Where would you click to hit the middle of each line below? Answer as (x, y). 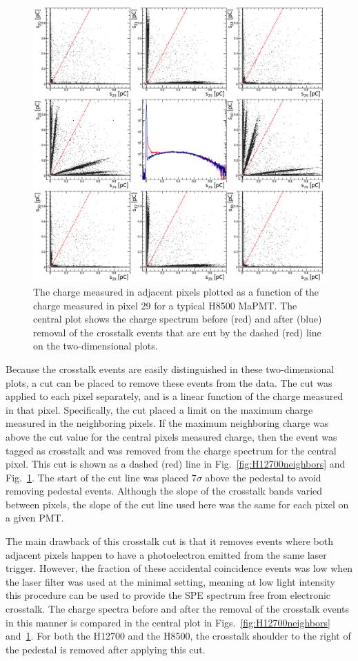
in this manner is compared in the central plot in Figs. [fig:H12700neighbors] (168, 622)
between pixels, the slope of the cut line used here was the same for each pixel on (177, 504)
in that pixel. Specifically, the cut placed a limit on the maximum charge (159, 409)
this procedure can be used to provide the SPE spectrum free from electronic (168, 595)
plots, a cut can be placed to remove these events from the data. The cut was (169, 382)
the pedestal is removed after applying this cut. (106, 649)
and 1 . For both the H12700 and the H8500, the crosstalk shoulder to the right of (178, 636)
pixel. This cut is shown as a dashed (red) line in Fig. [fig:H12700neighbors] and (176, 464)
